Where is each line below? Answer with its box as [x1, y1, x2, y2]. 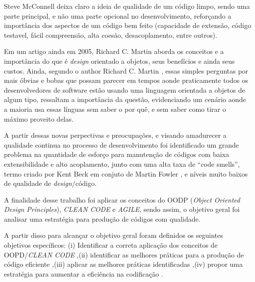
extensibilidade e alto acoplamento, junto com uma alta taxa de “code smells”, [4, 158, 240, 169]
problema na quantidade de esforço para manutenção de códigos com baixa [4, 149, 229, 159]
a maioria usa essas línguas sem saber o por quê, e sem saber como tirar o [4, 103, 226, 114]
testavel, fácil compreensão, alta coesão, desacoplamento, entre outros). [4, 29, 217, 40]
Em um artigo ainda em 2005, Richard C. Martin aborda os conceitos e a [4, 46, 224, 56]
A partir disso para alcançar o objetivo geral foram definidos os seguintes [4, 230, 223, 240]
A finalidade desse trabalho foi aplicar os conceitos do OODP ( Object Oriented [4, 194, 240, 205]
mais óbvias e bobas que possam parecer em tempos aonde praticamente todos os [4, 75, 248, 85]
